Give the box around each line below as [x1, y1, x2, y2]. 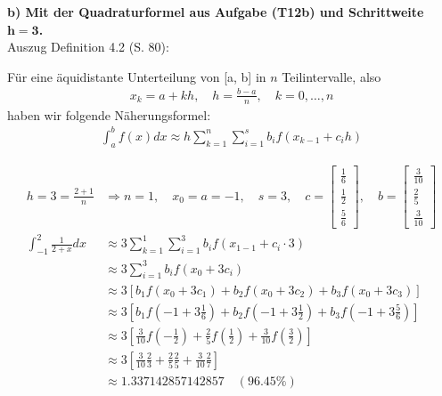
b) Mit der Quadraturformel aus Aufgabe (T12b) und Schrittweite [7, 3, 424, 20]
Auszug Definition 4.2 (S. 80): [7, 37, 169, 56]
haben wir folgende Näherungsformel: [7, 105, 211, 124]
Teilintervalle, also [282, 67, 381, 85]
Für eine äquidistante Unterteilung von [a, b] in [7, 67, 266, 85]
